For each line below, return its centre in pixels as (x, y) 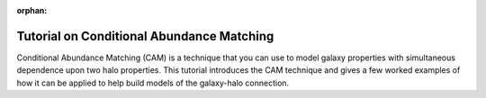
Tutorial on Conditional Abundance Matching (145, 36)
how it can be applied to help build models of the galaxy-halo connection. (153, 83)
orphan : (32, 10)
